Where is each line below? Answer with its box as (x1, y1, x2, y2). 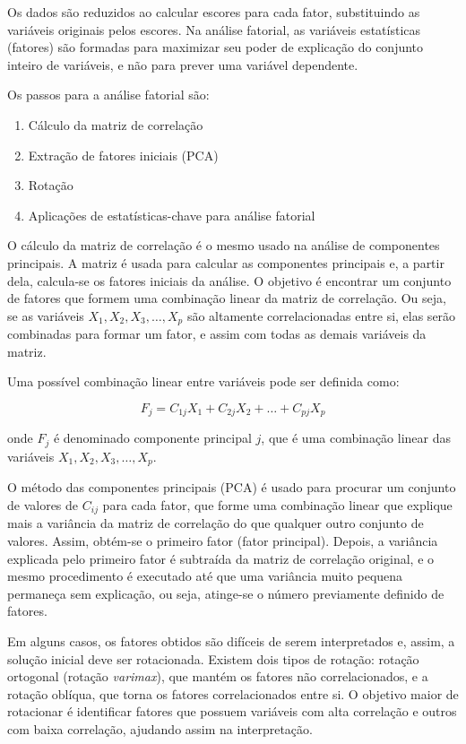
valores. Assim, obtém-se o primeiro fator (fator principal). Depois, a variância (7, 531, 438, 549)
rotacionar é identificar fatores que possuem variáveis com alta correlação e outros (7, 702, 457, 721)
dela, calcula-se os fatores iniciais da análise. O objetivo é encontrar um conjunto (7, 271, 452, 290)
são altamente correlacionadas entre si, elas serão (186, 306, 456, 324)
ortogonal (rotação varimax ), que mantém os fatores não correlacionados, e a (7, 667, 428, 686)
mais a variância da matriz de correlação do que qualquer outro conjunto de (7, 514, 424, 532)
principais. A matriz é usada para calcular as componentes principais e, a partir (7, 253, 444, 272)
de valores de (7, 495, 79, 514)
